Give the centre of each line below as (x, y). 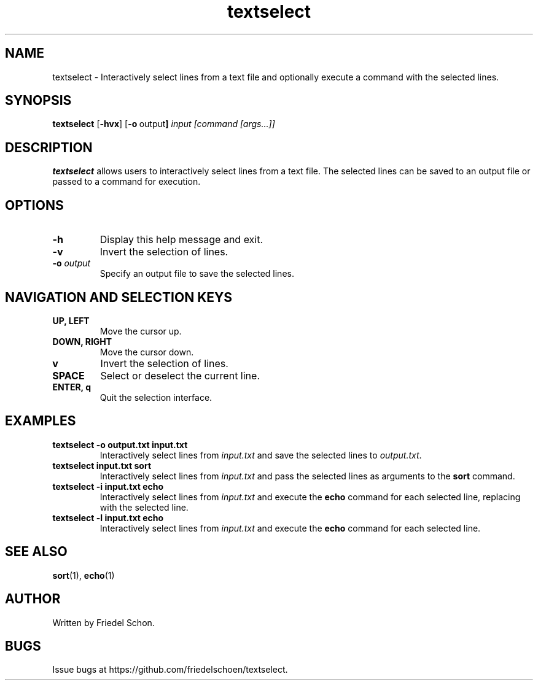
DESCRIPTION (49, 147)
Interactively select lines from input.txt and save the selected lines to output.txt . (261, 455)
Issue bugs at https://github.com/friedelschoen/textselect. (170, 670)
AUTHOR (33, 599)
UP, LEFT (71, 320)
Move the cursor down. (147, 352)
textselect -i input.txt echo (108, 486)
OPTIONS (34, 205)
